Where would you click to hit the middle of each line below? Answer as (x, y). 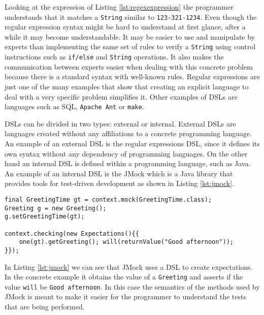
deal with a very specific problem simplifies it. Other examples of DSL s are (121, 96)
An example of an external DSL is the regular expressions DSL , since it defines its (132, 143)
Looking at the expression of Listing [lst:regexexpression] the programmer (119, 7)
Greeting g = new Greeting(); (56, 208)
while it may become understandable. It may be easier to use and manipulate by (130, 36)
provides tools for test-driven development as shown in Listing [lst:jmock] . (119, 183)
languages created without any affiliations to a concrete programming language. (128, 133)
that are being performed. (45, 307)
